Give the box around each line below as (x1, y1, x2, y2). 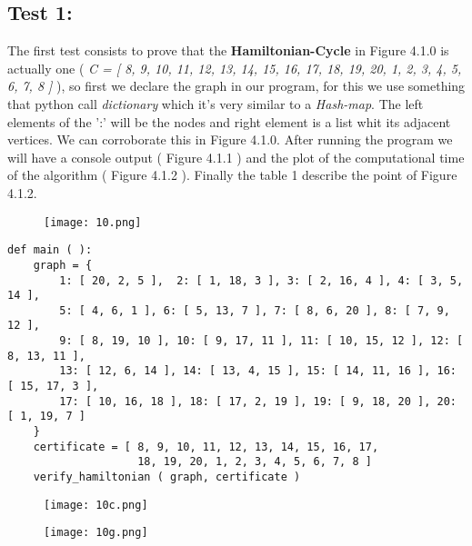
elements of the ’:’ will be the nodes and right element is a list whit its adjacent (7, 112, 451, 131)
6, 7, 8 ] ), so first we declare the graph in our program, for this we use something (7, 76, 466, 95)
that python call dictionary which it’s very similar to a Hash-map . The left (7, 94, 424, 113)
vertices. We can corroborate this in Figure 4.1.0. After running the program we (7, 130, 453, 149)
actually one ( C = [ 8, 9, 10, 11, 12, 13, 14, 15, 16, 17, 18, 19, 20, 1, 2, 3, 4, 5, (7, 58, 462, 77)
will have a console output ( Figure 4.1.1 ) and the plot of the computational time (7, 147, 465, 166)
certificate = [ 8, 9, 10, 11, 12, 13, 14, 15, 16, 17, (33, 440, 379, 453)
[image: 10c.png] (44, 498, 148, 511)
